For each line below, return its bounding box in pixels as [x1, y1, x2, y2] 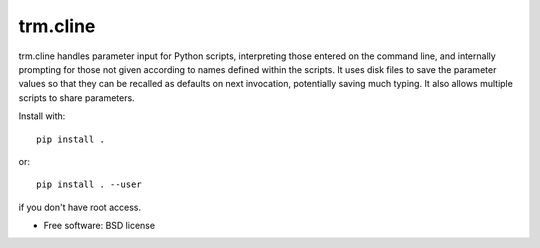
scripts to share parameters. [18, 91, 135, 104]
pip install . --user [36, 179, 142, 190]
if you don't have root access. [18, 201, 142, 213]
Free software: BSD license [43, 220, 155, 232]
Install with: [18, 110, 66, 122]
